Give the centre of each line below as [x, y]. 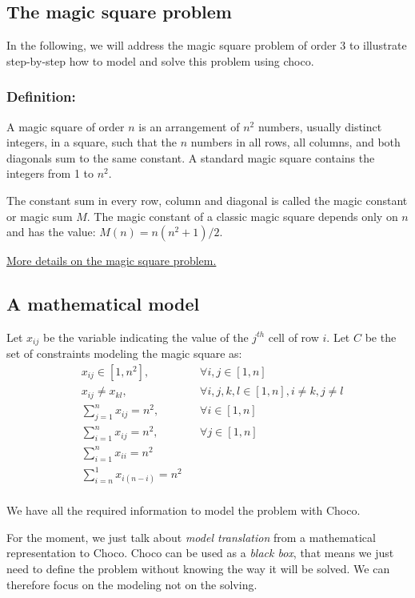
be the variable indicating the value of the [146, 337]
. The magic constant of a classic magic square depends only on [242, 216]
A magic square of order [66, 126]
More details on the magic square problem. [112, 261]
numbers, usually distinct [320, 126]
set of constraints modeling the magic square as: [124, 353]
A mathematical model [103, 304]
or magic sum [40, 216]
